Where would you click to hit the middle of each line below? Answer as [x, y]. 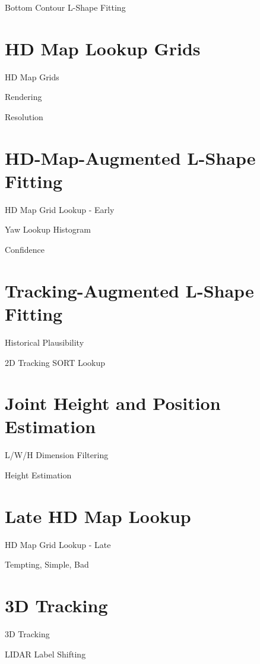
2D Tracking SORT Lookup [55, 362]
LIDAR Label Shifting [45, 654]
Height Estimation [38, 475]
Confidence [25, 249]
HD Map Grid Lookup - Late [58, 544]
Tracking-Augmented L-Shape [129, 290]
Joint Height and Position [113, 403]
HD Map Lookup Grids [103, 48]
